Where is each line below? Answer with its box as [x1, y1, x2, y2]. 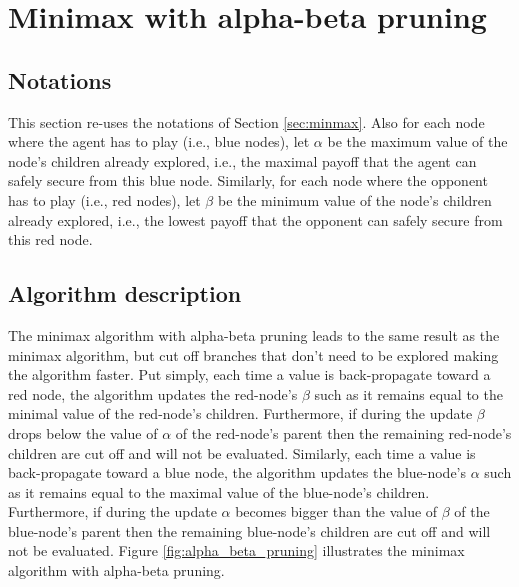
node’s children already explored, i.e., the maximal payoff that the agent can [8, 150, 477, 171]
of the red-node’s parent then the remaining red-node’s [175, 422, 512, 443]
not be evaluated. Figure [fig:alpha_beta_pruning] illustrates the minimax [8, 540, 465, 561]
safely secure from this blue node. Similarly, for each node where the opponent [8, 170, 488, 191]
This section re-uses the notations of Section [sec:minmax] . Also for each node [8, 111, 485, 132]
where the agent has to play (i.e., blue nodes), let [8, 131, 310, 152]
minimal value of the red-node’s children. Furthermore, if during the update [8, 403, 473, 424]
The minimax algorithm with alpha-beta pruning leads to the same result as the [8, 324, 500, 345]
